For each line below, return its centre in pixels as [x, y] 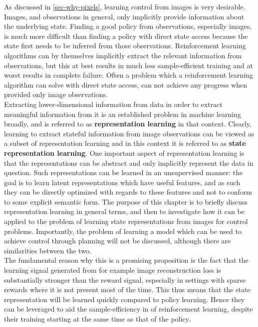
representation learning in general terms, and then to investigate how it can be [124, 211]
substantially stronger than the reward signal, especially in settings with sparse [125, 279]
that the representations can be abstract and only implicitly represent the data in [129, 163]
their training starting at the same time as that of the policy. [97, 319]
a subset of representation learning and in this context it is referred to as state [125, 143]
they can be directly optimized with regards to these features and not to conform [128, 192]
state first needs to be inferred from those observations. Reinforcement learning [125, 46]
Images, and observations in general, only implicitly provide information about [124, 16]
